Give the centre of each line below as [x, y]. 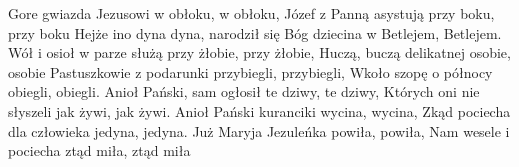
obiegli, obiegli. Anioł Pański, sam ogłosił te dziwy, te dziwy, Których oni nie [244, 91]
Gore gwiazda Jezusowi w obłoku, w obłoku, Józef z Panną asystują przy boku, [251, 13]
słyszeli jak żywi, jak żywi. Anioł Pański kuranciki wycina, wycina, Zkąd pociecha [259, 110]
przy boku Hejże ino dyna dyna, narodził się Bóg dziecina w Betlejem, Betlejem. [255, 32]
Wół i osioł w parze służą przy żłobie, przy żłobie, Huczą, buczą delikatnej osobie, [259, 52]
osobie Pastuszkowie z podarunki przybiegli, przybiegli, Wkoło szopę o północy [250, 71]
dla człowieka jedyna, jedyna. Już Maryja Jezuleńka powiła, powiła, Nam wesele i [259, 130]
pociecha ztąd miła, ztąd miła [99, 150]
